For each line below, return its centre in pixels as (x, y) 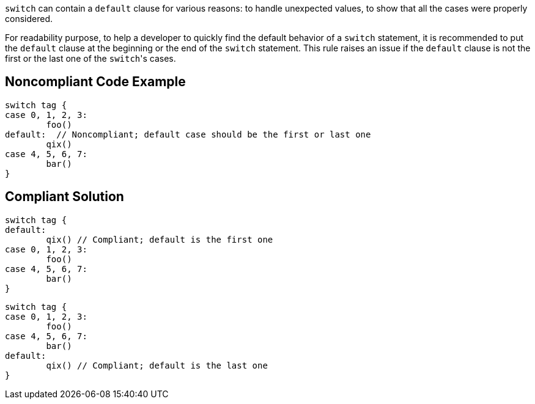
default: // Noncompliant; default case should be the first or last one (188, 134)
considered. (29, 19)
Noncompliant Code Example (95, 82)
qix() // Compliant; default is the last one (157, 365)
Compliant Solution (65, 197)
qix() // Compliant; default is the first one (160, 239)
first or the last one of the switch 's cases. (90, 58)
